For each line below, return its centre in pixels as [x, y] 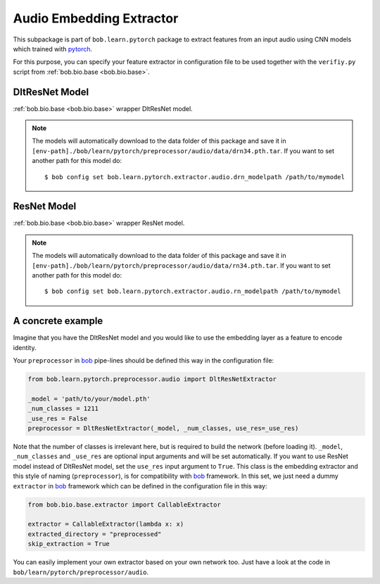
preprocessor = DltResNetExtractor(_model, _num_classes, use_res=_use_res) [163, 428]
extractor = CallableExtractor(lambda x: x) [106, 524]
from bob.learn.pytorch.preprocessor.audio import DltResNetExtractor [152, 379]
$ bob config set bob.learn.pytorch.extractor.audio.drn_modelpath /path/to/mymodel [195, 177]
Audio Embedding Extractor [96, 18]
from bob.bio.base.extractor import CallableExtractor [124, 505]
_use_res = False [58, 418]
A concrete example [58, 321]
